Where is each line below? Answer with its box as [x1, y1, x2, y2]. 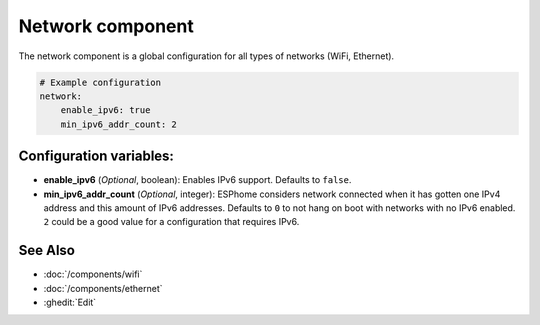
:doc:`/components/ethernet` [43, 282, 164, 294]
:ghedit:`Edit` [43, 296, 97, 309]
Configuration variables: [18, 148, 175, 165]
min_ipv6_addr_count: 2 [60, 118, 177, 130]
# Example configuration [39, 76, 162, 88]
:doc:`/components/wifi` [43, 268, 143, 280]
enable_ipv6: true [60, 105, 151, 116]
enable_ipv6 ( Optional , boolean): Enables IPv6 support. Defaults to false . [43, 174, 352, 186]
